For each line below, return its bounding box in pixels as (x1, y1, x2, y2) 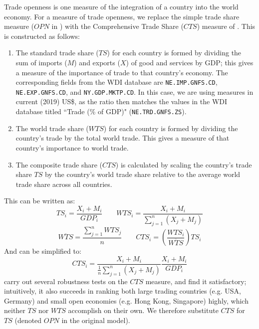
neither (4, 305, 25, 316)
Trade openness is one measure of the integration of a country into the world (4, 1, 239, 11)
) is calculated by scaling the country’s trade (115, 159, 252, 169)
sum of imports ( (15, 57, 67, 67)
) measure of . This (197, 21, 256, 31)
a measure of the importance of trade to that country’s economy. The (15, 67, 228, 77)
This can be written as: (4, 195, 75, 206)
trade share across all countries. (15, 178, 112, 189)
